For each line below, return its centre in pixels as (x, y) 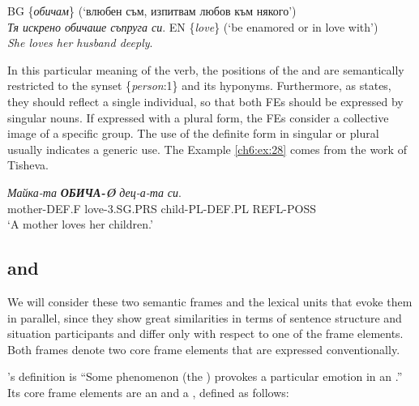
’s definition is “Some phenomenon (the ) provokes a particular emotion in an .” (205, 376)
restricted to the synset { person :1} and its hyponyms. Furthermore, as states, (199, 85)
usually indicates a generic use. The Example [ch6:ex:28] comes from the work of (207, 149)
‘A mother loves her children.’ (80, 224)
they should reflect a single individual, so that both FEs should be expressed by (205, 101)
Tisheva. (28, 165)
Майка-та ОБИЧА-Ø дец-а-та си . (94, 192)
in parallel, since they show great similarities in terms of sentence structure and (205, 317)
